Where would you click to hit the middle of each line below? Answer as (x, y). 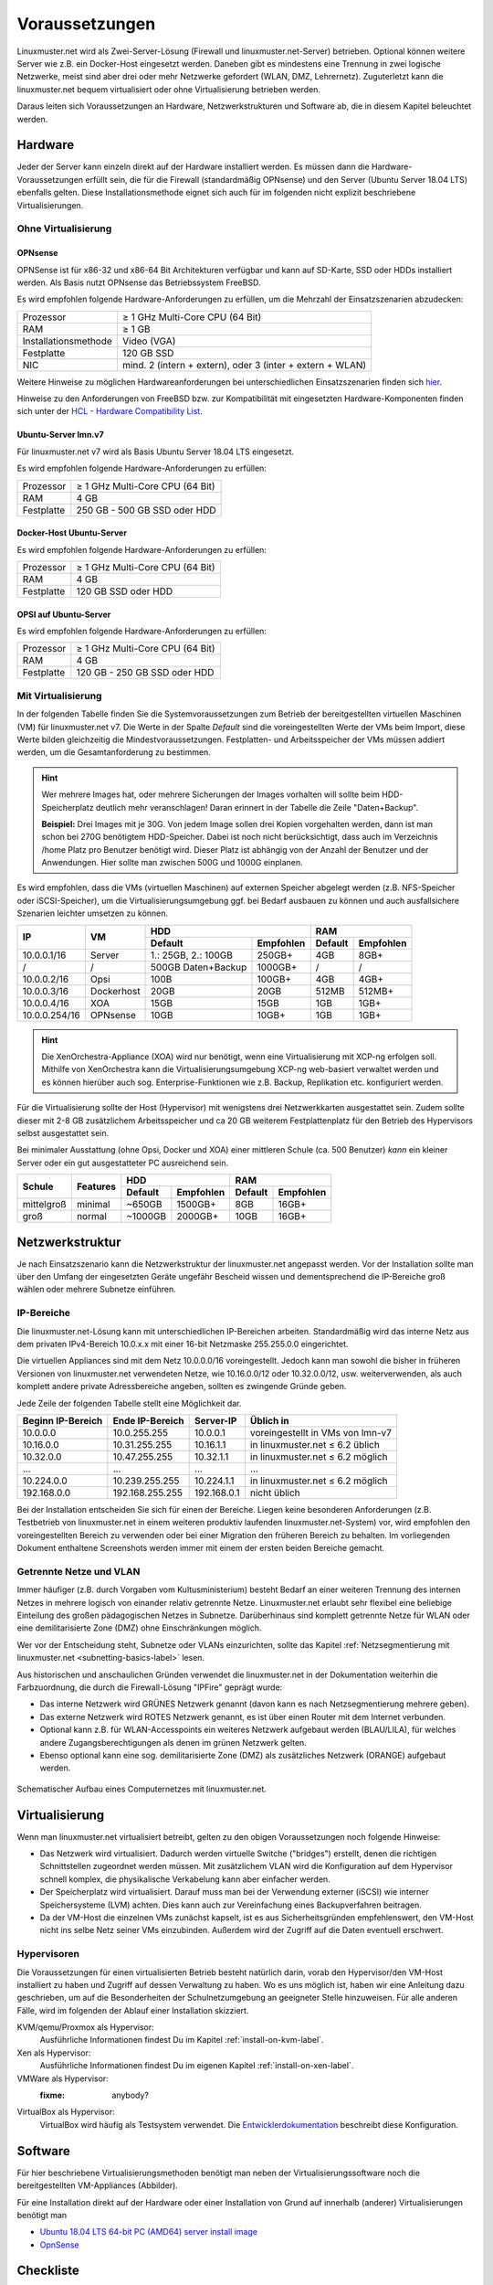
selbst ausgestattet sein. (63, 1133)
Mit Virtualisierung (59, 696)
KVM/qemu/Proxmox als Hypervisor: (85, 2027)
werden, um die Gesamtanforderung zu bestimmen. (114, 752)
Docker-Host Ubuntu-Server (72, 533)
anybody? (131, 2095)
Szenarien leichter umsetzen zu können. (93, 913)
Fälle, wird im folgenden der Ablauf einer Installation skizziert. (133, 2010)
